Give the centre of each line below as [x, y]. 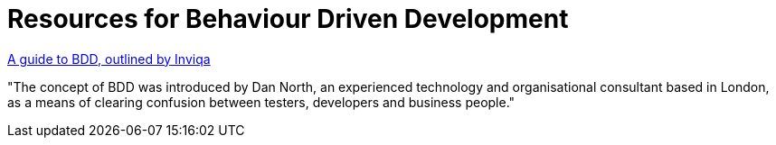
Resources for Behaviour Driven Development [288, 19]
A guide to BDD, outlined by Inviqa [109, 59]
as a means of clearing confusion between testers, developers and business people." [261, 102]
